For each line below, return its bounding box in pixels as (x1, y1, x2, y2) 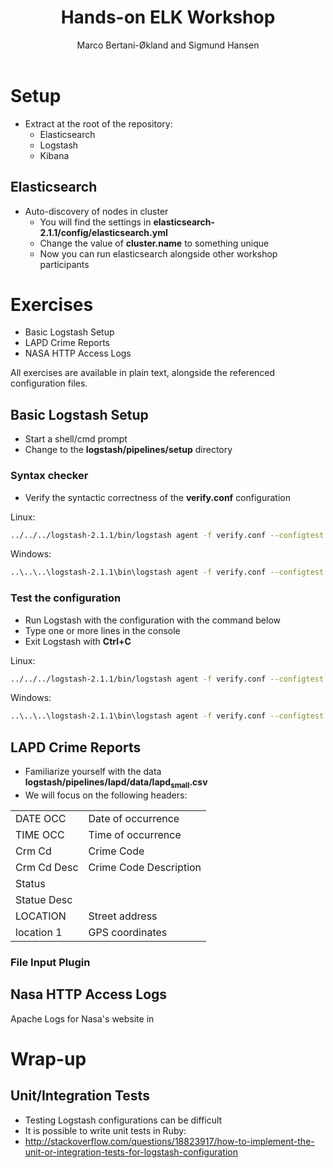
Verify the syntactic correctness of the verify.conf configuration (24, 491, 291, 503)
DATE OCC (15, 811, 67, 825)
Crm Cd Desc (15, 860, 79, 874)
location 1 (15, 925, 63, 939)
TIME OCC (15, 827, 65, 841)
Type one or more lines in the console (24, 624, 181, 636)
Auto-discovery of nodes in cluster (24, 205, 169, 217)
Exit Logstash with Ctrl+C (24, 635, 132, 647)
